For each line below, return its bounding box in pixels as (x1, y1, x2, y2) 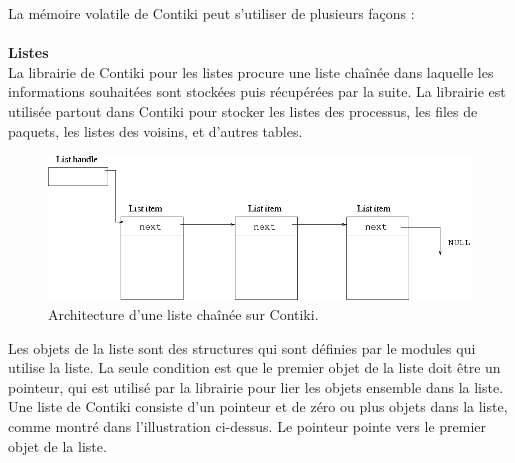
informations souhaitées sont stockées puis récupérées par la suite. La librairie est (8, 81, 506, 102)
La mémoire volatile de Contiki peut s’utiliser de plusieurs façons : (8, 3, 415, 23)
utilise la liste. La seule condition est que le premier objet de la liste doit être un (8, 357, 501, 378)
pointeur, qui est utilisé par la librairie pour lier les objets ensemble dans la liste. (8, 376, 504, 397)
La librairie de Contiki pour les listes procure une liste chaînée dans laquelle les (8, 61, 494, 82)
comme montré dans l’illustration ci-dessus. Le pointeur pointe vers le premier (8, 416, 487, 437)
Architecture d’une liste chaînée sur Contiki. (48, 304, 319, 325)
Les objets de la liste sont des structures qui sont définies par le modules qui (8, 337, 476, 358)
